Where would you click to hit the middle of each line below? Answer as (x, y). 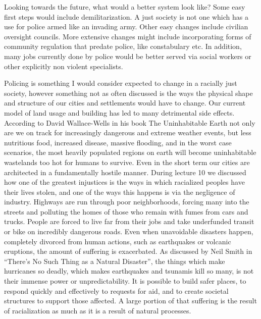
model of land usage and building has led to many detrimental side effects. (119, 112)
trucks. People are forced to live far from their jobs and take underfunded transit (129, 221)
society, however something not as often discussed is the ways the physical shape (128, 93)
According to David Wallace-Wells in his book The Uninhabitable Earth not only (130, 122)
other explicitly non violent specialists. (64, 66)
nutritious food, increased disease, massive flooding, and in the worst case (118, 142)
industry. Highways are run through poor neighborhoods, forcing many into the (127, 202)
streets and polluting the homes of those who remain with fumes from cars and (126, 211)
